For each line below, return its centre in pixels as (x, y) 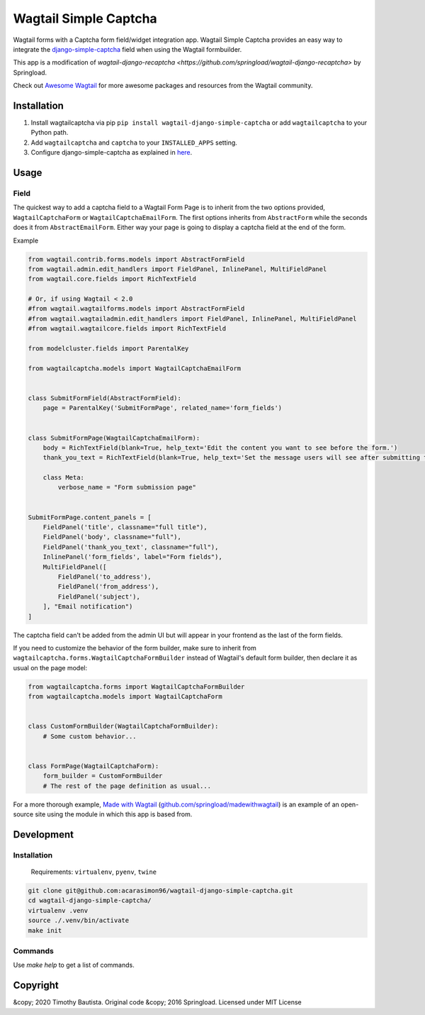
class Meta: (64, 478)
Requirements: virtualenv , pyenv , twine (94, 872)
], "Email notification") (88, 607)
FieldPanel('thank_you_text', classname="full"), (131, 547)
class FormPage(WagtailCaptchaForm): (93, 766)
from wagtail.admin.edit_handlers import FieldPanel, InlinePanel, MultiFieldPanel (177, 269)
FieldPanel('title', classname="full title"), (125, 527)
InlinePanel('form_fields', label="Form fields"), (132, 557)
